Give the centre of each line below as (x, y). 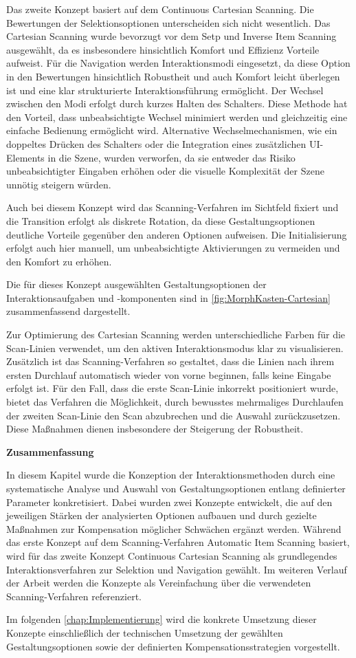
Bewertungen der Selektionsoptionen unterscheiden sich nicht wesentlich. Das (168, 22)
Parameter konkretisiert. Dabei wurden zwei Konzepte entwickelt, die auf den (169, 502)
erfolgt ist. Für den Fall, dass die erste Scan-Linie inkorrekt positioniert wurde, (173, 388)
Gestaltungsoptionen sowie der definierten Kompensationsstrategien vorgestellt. (173, 646)
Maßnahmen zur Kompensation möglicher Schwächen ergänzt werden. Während (174, 528)
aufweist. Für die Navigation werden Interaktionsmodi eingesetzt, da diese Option (178, 63)
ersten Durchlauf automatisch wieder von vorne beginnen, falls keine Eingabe (169, 374)
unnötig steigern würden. (59, 184)
